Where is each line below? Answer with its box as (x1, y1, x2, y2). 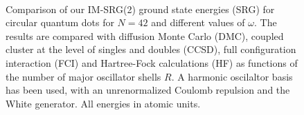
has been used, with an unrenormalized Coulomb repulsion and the (6, 83, 290, 97)
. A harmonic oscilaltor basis (171, 69, 293, 83)
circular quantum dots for (6, 15, 114, 30)
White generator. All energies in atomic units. (6, 96, 201, 110)
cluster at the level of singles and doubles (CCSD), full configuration (6, 42, 296, 56)
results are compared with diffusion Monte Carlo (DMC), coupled (6, 28, 284, 43)
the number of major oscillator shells (6, 69, 161, 83)
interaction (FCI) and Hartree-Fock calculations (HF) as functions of (6, 55, 298, 70)
